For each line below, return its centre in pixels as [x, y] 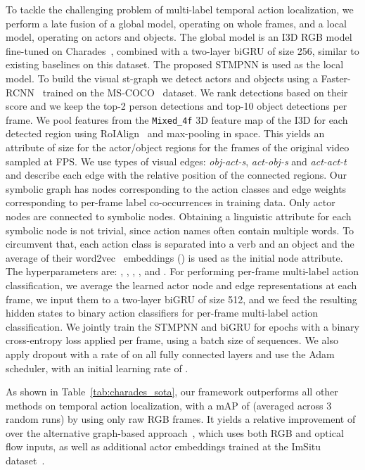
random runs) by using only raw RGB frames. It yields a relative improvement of [181, 419]
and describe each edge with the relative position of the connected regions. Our [176, 175]
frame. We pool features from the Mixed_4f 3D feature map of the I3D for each [177, 119]
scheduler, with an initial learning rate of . [97, 368]
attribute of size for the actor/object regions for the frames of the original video [178, 147]
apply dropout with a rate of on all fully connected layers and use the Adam [170, 354]
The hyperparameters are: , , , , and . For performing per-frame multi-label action [182, 271]
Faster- [336, 78]
